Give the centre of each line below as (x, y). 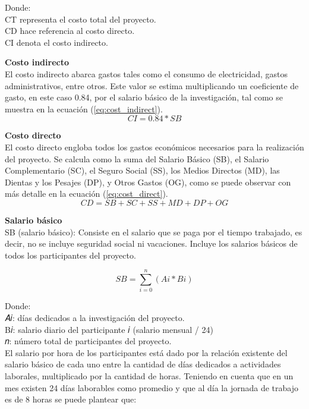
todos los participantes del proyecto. (70, 255)
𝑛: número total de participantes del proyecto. (88, 341)
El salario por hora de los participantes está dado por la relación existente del (146, 352)
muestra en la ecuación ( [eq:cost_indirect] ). (84, 108)
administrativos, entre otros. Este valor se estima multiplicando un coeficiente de (152, 85)
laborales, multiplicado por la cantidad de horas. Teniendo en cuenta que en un (149, 375)
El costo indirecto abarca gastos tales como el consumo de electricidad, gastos (146, 73)
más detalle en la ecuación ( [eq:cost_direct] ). (86, 194)
